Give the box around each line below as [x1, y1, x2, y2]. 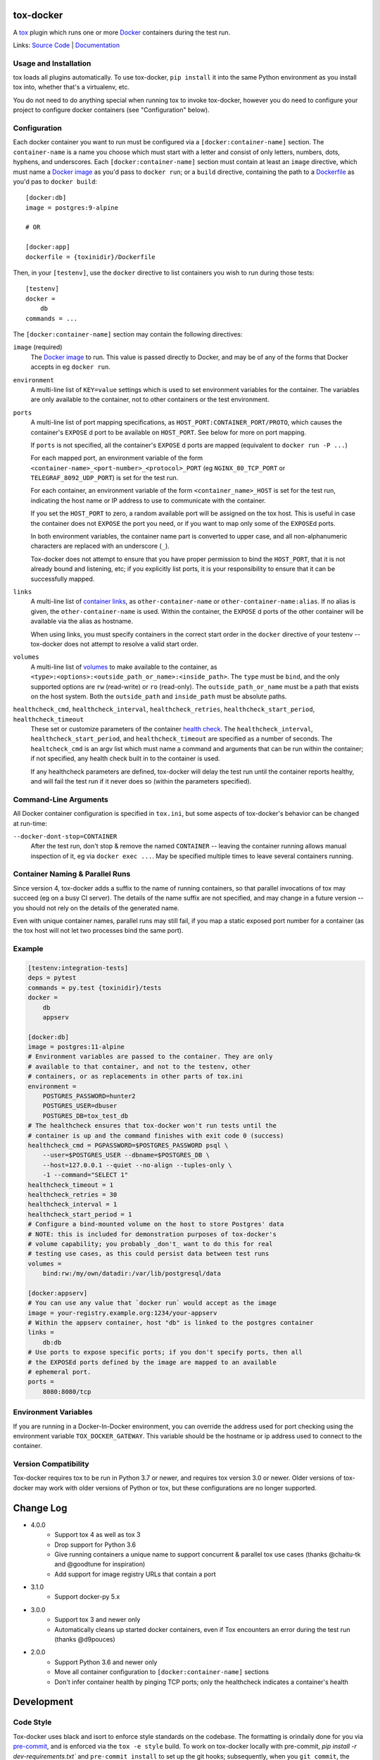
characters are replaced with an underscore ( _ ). [30, 542, 170, 551]
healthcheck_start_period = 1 [27, 1210, 132, 1218]
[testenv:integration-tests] [27, 964, 129, 972]
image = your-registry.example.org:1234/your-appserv [27, 1309, 217, 1316]
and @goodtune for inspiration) [54, 1560, 146, 1569]
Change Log [13, 1502, 68, 1514]
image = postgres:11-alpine [27, 1043, 125, 1051]
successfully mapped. [30, 574, 95, 583]
